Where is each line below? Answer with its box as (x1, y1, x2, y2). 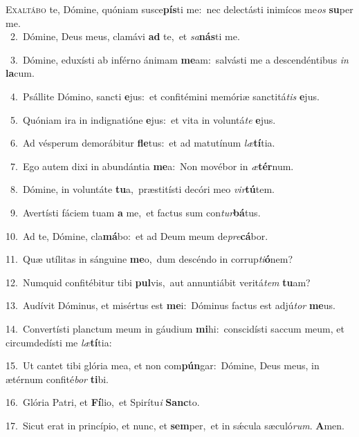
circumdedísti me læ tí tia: (6, 335, 112, 349)
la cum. (6, 66, 35, 80)
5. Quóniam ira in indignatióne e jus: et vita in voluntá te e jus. (10, 112, 276, 127)
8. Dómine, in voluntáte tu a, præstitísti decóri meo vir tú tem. (10, 182, 275, 196)
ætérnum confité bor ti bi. (6, 371, 109, 386)
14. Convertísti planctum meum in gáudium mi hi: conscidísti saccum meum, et (6, 321, 344, 335)
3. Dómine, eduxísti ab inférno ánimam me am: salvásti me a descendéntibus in (10, 52, 349, 66)
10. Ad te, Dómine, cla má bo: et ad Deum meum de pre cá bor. (6, 228, 268, 243)
